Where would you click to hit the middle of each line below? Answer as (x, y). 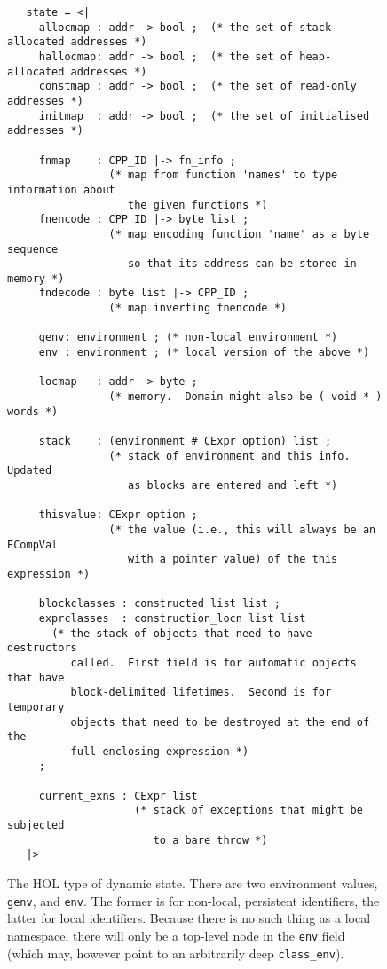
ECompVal (33, 544)
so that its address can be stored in (242, 264)
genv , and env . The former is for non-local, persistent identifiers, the (193, 900)
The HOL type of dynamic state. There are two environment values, (193, 883)
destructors (42, 648)
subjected (36, 826)
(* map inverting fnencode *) (197, 308)
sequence (33, 249)
